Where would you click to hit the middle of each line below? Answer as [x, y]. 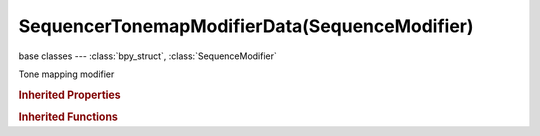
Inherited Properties [70, 95]
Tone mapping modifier [66, 74]
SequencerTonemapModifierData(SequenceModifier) [246, 26]
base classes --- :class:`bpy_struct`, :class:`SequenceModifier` [147, 56]
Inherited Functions [68, 117]
